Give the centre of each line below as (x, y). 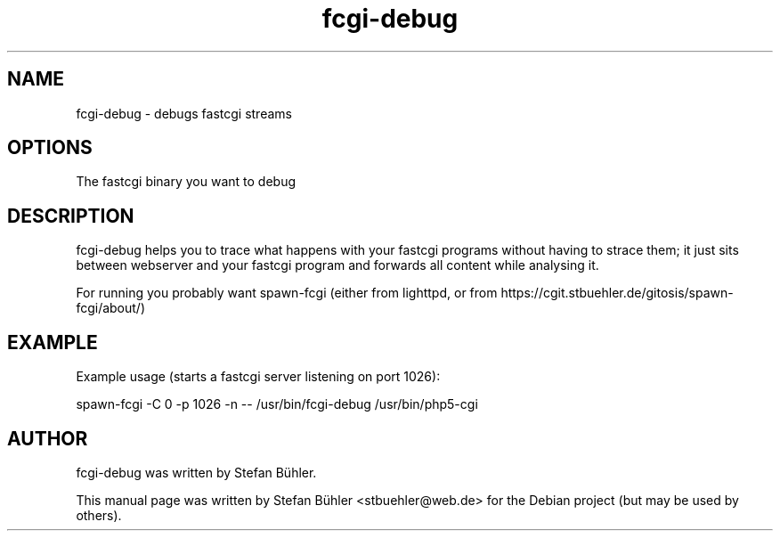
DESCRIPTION (71, 216)
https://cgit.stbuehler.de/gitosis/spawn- (617, 293)
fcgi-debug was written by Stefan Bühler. (196, 472)
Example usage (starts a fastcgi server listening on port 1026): (258, 377)
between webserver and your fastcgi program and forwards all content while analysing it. (337, 265)
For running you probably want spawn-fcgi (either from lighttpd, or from (287, 293)
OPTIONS (50, 148)
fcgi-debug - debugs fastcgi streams (184, 113)
